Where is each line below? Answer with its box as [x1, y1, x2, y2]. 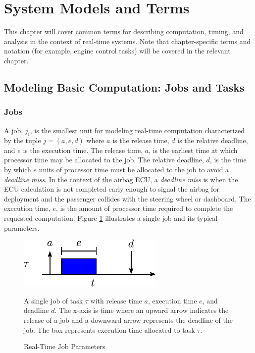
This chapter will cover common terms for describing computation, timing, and [4, 26, 244, 37]
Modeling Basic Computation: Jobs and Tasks [4, 79, 245, 95]
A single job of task [24, 295, 83, 305]
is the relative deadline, [177, 135, 248, 146]
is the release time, [112, 135, 169, 146]
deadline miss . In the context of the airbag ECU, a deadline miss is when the [4, 174, 238, 184]
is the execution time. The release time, [23, 145, 143, 155]
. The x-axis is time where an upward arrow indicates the [54, 305, 229, 315]
